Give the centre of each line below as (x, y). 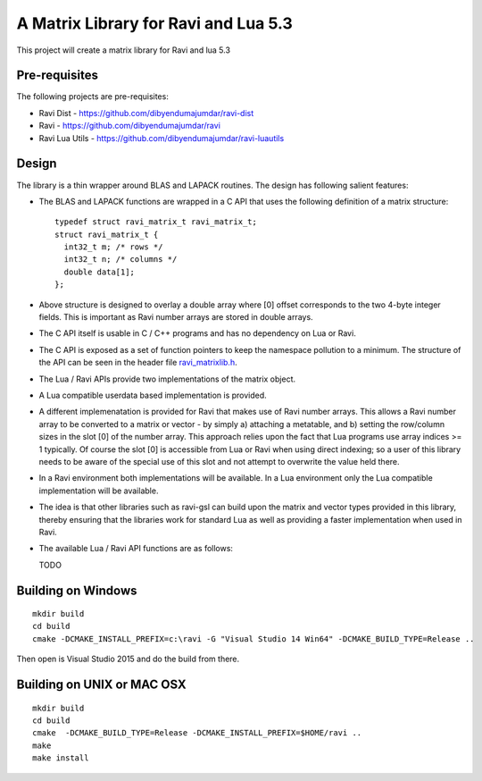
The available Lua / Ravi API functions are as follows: (136, 549)
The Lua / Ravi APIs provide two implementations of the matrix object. (167, 379)
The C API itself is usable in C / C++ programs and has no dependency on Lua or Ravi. (197, 333)
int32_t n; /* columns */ (120, 260)
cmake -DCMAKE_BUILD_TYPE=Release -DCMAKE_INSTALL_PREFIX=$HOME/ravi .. (197, 733)
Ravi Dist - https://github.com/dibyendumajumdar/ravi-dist (146, 113)
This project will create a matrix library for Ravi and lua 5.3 (124, 50)
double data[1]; (100, 272)
